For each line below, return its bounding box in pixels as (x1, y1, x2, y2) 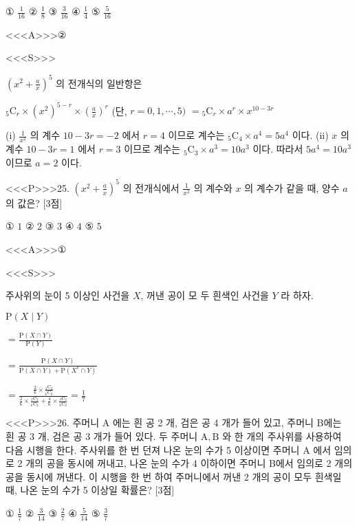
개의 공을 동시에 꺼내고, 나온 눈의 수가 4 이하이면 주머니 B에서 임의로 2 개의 (25, 456, 353, 470)
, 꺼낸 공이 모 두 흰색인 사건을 (140, 288, 269, 303)
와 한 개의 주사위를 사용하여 (222, 428, 342, 443)
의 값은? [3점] (6, 195, 63, 210)
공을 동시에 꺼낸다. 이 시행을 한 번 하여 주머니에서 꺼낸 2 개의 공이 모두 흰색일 (6, 469, 342, 483)
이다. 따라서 (252, 142, 303, 156)
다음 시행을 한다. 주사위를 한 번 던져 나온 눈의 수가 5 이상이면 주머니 (6, 442, 300, 457)
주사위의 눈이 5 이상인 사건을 (6, 288, 130, 303)
